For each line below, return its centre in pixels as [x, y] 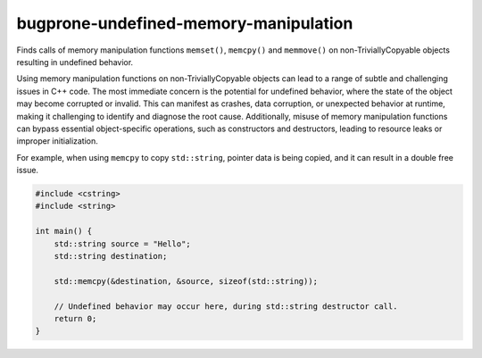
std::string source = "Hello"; [122, 244]
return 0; [75, 318]
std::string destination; [111, 256]
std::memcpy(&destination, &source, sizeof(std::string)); [186, 281]
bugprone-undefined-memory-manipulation [185, 23]
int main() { [64, 231]
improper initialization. [57, 141]
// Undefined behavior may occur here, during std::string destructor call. [226, 306]
